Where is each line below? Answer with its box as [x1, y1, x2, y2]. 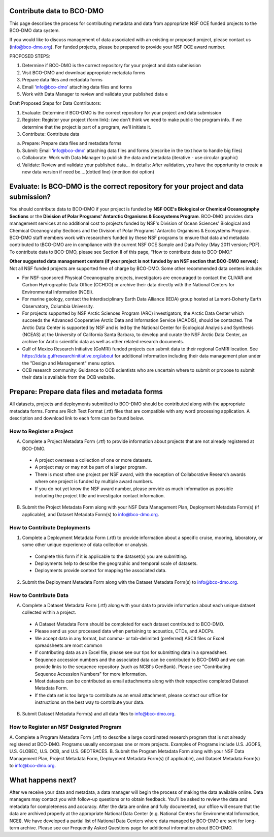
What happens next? [9, 775, 77, 784]
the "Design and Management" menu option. [22, 360, 116, 366]
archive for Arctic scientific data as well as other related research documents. [22, 339, 185, 345]
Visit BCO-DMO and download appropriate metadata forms [22, 69, 146, 76]
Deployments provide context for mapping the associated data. [35, 567, 167, 574]
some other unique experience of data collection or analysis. [22, 542, 149, 548]
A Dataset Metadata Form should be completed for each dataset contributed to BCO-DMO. [35, 621, 224, 627]
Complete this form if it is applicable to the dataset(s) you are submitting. [35, 553, 187, 559]
